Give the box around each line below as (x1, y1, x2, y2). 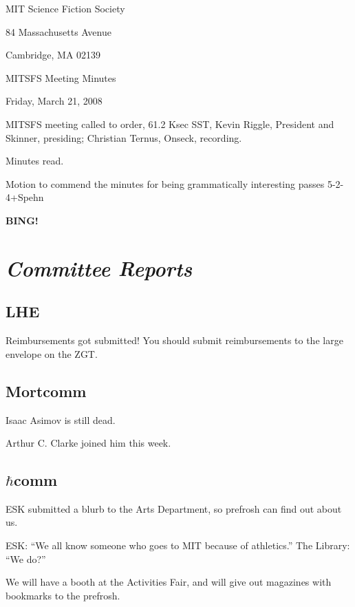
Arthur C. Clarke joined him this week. (6, 436, 171, 450)
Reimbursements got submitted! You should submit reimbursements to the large (6, 333, 343, 348)
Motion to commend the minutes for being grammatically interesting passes (6, 176, 325, 191)
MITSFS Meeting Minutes (6, 70, 116, 85)
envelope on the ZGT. (6, 346, 98, 361)
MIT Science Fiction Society (6, 1, 125, 15)
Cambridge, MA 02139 (6, 47, 101, 62)
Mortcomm (6, 380, 87, 401)
